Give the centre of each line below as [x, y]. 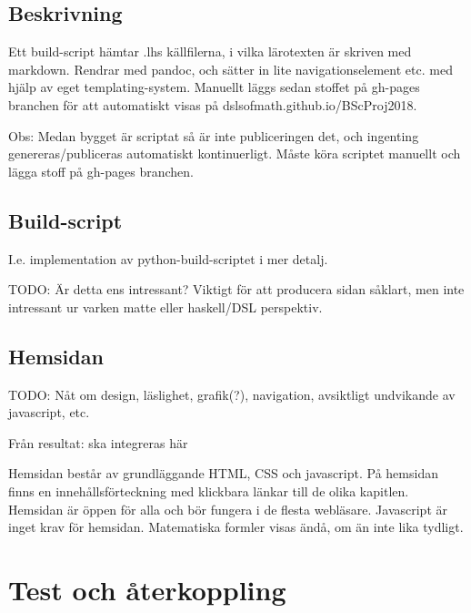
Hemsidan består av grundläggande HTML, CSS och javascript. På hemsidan [223, 473]
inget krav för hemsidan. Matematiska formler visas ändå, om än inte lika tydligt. [236, 527]
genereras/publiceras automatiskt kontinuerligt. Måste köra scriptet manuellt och [235, 153]
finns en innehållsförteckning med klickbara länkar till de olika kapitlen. [209, 490]
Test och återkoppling [147, 589]
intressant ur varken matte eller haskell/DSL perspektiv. [165, 306]
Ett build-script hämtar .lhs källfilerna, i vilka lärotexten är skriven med [210, 51]
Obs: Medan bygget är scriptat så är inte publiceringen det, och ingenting [214, 135]
